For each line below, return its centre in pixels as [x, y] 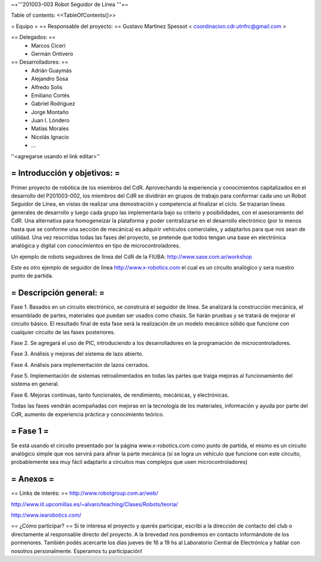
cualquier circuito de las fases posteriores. [63, 332]
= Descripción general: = [58, 293]
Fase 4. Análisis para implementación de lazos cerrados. [80, 365]
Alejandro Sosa [50, 79]
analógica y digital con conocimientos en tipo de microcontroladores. [96, 246]
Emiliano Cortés [51, 95]
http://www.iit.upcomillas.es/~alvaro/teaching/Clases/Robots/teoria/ [95, 504]
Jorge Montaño [50, 112]
